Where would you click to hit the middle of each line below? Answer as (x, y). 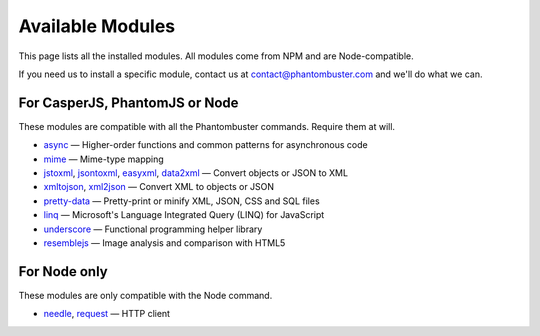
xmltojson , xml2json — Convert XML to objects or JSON (159, 187)
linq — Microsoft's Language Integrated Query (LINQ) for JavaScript (184, 215)
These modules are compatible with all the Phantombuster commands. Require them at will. (206, 126)
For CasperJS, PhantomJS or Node (128, 102)
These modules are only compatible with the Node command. (145, 295)
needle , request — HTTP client (106, 314)
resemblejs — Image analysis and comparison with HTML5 (164, 242)
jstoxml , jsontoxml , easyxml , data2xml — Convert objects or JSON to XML (196, 173)
